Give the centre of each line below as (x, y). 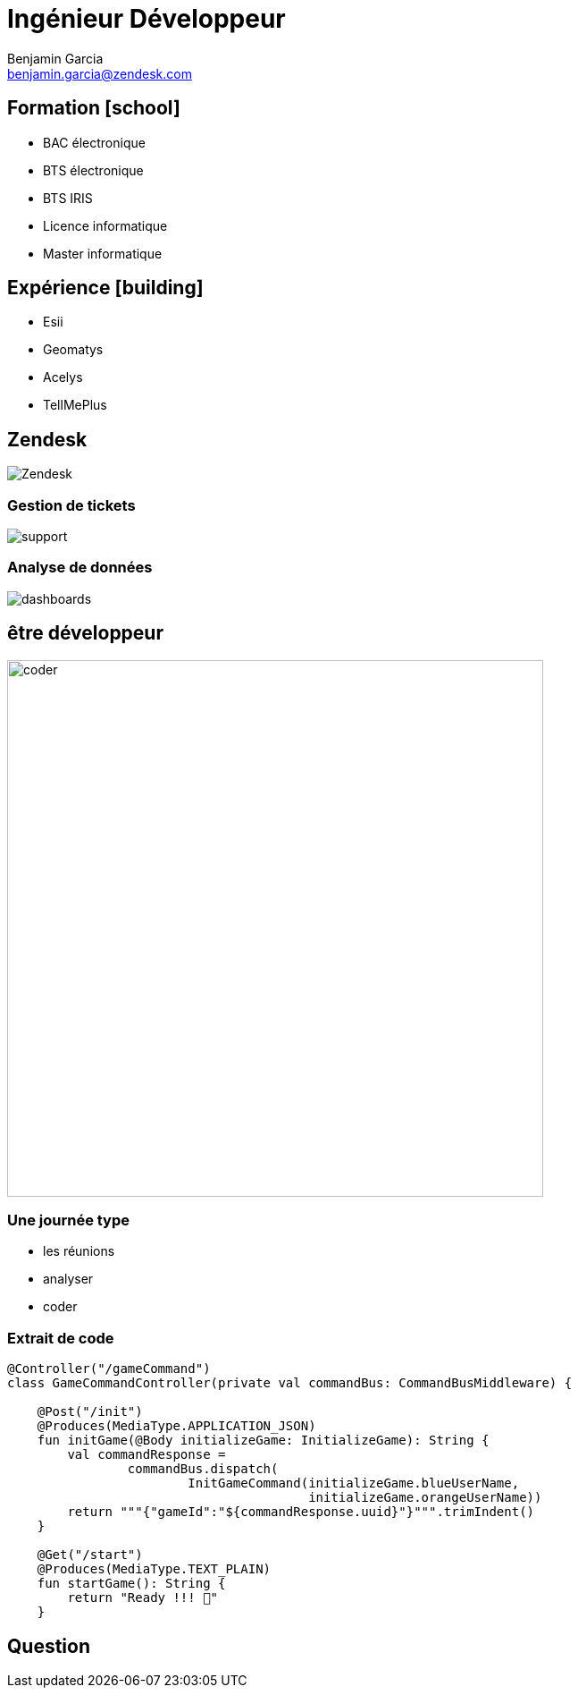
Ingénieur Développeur (147, 19)
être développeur (85, 633)
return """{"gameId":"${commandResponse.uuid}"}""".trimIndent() (301, 1512)
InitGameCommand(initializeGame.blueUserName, (354, 1483)
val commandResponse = (147, 1455)
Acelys (63, 377)
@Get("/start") (90, 1555)
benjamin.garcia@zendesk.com (100, 73)
